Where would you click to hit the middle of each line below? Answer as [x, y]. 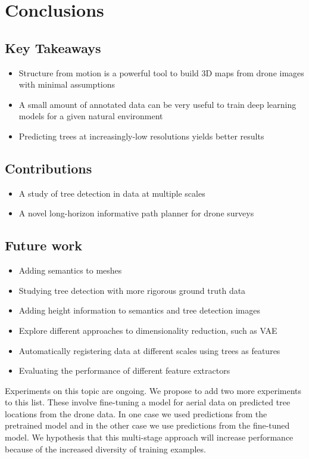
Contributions [49, 168]
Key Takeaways [53, 47]
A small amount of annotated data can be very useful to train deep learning [157, 104]
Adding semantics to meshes [70, 270]
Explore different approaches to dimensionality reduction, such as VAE [148, 330]
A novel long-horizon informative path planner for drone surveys [136, 213]
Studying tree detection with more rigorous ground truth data [132, 290]
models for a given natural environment [91, 116]
